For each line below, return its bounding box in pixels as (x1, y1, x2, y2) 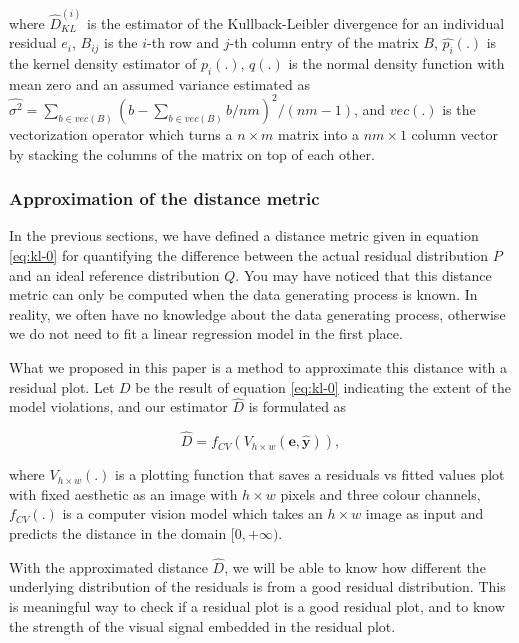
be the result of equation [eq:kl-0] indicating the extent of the (135, 376, 512, 397)
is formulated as (248, 396, 347, 417)
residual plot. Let (9, 376, 115, 397)
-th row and (147, 32, 220, 53)
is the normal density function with (288, 53, 505, 74)
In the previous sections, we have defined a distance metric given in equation (9, 225, 479, 246)
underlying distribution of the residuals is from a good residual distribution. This (9, 576, 506, 597)
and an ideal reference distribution (9, 264, 220, 285)
